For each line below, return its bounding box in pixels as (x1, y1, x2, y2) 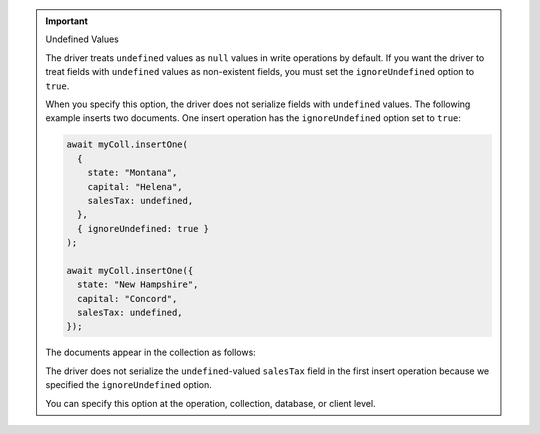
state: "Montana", (87, 167, 178, 179)
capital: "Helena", (87, 181, 184, 192)
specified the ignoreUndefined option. (45, 379, 212, 391)
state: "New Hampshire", (76, 279, 199, 290)
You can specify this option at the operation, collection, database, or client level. (45, 397, 376, 409)
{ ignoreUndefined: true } (76, 223, 210, 234)
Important (45, 15, 89, 27)
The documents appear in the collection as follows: (45, 346, 257, 359)
